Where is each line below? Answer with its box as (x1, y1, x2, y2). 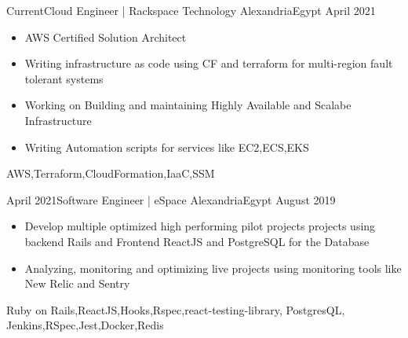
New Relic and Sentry (24, 275, 130, 292)
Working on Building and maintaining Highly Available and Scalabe (24, 97, 352, 113)
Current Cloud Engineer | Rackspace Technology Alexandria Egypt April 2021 (6, 2, 376, 18)
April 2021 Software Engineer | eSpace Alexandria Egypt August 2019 (6, 191, 336, 208)
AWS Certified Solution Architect (24, 28, 187, 45)
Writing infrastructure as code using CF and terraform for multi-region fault (24, 55, 393, 72)
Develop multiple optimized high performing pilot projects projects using (24, 218, 376, 234)
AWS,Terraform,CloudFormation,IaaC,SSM (6, 165, 215, 182)
